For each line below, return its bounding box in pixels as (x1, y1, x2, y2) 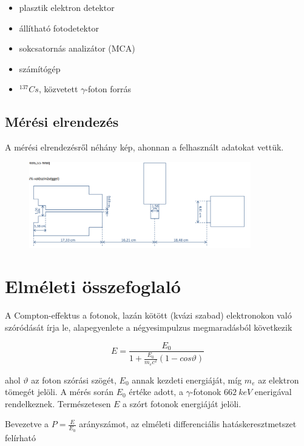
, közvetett (38, 83, 78, 95)
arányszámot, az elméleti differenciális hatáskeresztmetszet (79, 417, 297, 430)
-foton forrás (85, 83, 131, 95)
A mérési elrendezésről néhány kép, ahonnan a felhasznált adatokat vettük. (5, 141, 284, 154)
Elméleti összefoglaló (5, 274, 181, 299)
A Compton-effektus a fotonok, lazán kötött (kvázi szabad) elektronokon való (5, 309, 292, 322)
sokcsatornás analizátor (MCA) (19, 42, 135, 55)
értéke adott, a (129, 385, 183, 398)
